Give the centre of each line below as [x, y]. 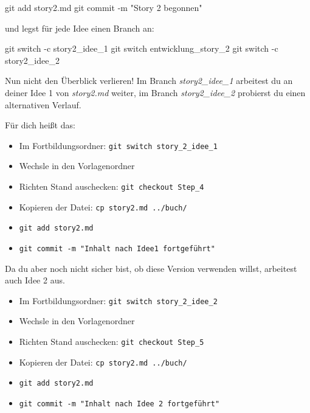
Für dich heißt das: [40, 125]
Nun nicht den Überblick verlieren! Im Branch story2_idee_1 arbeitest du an [149, 81]
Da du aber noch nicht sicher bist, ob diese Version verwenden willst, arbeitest [151, 268]
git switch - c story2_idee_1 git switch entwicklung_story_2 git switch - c [142, 48]
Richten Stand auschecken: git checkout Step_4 [112, 186]
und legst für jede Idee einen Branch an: [80, 28]
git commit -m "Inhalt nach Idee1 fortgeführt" [117, 248]
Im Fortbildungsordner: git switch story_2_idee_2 [118, 300]
